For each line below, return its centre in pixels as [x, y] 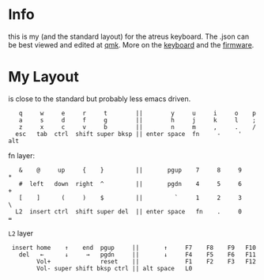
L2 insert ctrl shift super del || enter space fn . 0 [129, 211]
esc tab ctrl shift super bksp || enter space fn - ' [129, 134]
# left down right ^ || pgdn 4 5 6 [130, 184]
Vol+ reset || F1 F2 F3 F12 [147, 261]
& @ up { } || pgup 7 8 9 [130, 170]
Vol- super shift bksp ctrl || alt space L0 [115, 268]
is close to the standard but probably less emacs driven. [100, 98]
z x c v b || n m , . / [138, 127]
